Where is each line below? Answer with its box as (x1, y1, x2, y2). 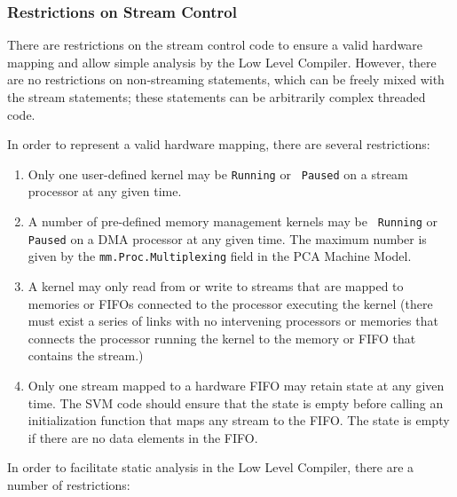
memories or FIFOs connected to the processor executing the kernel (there (28, 294, 433, 312)
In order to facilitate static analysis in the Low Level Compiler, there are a (7, 458, 414, 477)
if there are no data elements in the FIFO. (28, 428, 258, 446)
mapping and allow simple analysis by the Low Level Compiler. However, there (7, 52, 437, 71)
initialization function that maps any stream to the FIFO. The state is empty (28, 411, 450, 430)
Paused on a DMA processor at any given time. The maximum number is (28, 229, 427, 248)
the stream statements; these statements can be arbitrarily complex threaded (7, 88, 426, 106)
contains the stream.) (28, 346, 144, 365)
